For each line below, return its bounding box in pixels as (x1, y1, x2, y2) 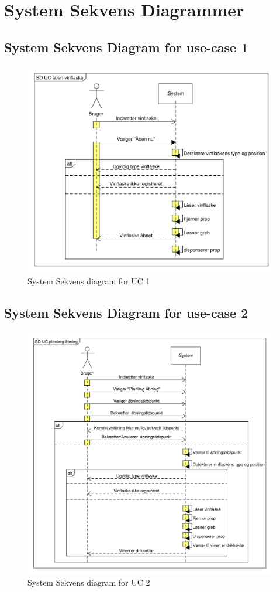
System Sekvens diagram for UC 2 (27, 576, 150, 588)
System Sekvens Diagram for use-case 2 (4, 304, 248, 322)
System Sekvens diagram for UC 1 (27, 275, 150, 287)
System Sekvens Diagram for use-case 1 (4, 38, 248, 56)
